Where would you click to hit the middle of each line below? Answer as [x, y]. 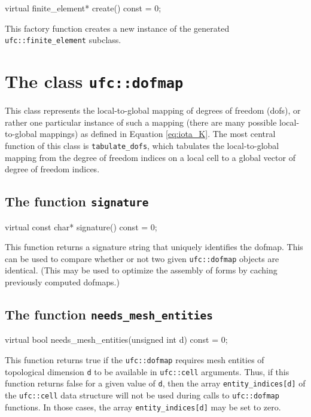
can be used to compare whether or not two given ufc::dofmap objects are [142, 258]
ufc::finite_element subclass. [63, 40]
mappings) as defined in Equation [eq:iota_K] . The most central [158, 134]
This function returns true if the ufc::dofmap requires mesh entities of [135, 359]
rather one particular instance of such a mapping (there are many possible [141, 122]
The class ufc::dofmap [94, 81]
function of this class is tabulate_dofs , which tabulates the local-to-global [142, 145]
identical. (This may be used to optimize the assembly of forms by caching [141, 270]
